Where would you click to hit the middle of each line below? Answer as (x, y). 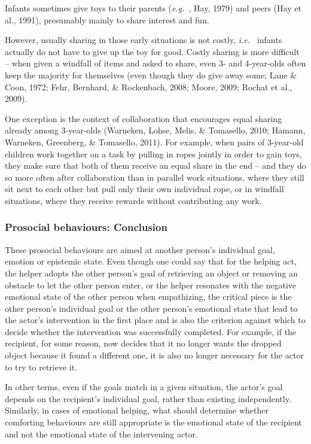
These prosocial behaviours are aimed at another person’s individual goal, (140, 249)
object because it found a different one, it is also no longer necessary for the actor (154, 355)
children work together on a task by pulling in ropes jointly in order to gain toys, (153, 153)
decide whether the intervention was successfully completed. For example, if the (151, 331)
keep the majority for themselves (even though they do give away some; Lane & (151, 74)
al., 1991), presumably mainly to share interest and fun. (107, 19)
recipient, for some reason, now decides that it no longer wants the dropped (143, 343)
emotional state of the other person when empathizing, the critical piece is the (148, 296)
